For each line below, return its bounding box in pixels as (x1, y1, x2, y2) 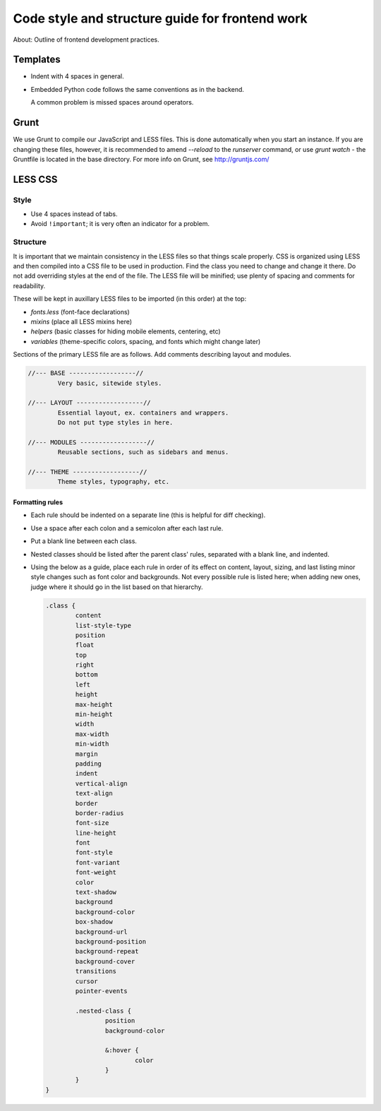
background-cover (75, 957, 135, 966)
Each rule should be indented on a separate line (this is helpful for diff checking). (30, 511, 266, 519)
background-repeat (75, 947, 139, 956)
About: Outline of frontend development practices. (13, 35, 160, 44)
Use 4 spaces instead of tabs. (30, 210, 118, 218)
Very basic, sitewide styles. (57, 379, 162, 387)
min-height (75, 711, 113, 718)
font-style (75, 848, 113, 857)
